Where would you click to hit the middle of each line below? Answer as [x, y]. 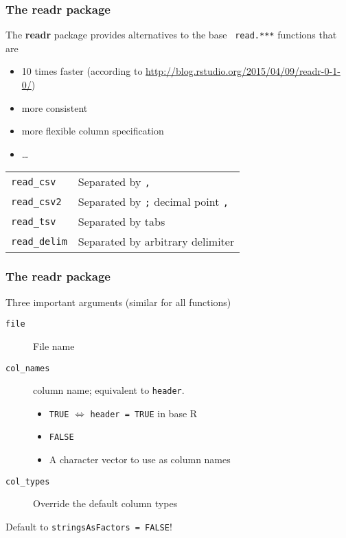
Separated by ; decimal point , [153, 202]
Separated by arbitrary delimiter [156, 242]
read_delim [39, 241]
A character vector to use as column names [140, 459]
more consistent [55, 107]
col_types [28, 481]
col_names [28, 368]
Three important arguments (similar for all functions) [118, 302]
